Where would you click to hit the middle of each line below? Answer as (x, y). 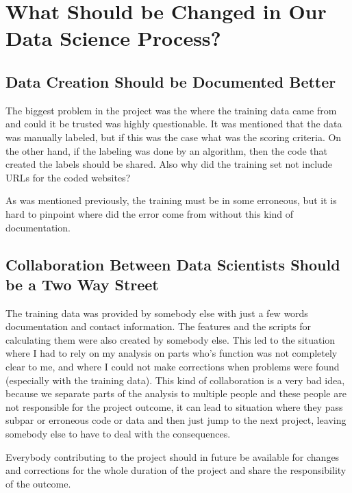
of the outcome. (38, 483)
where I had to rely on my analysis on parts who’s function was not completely (172, 353)
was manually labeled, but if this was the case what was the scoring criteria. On (174, 137)
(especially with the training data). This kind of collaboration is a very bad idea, (175, 380)
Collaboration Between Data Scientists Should (173, 264)
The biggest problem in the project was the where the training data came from (171, 110)
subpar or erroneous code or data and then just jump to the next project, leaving (176, 420)
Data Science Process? (113, 38)
